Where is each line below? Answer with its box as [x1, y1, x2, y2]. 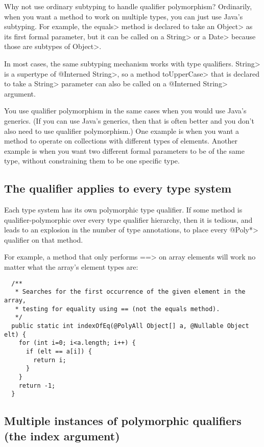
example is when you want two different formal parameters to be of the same [4, 145, 245, 156]
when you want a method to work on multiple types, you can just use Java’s [4, 11, 243, 21]
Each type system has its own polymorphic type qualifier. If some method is [4, 204, 243, 215]
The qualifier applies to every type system [4, 180, 232, 196]
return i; [33, 356, 66, 364]
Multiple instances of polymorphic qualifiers [4, 413, 242, 429]
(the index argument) [4, 428, 120, 443]
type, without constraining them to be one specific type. [4, 155, 180, 166]
